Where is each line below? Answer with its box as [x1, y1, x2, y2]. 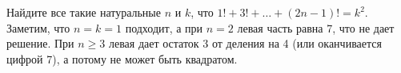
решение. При [6, 35, 74, 52]
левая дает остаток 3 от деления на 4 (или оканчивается [108, 35, 382, 52]
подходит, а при [125, 19, 203, 36]
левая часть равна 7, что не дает [237, 19, 395, 36]
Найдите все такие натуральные [6, 4, 161, 20]
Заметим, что [6, 19, 70, 36]
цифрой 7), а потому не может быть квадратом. [6, 50, 238, 67]
